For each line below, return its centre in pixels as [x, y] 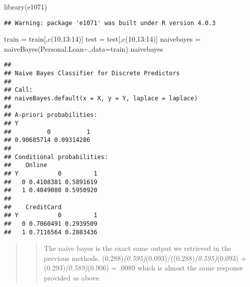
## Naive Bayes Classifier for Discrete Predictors [92, 74]
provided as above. [72, 277]
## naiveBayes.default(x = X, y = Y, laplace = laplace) [101, 99]
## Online [26, 165]
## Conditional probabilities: [56, 157]
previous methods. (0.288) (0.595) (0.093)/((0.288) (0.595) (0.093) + [145, 258]
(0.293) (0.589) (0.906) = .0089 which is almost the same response [143, 268]
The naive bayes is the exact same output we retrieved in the [138, 248]
